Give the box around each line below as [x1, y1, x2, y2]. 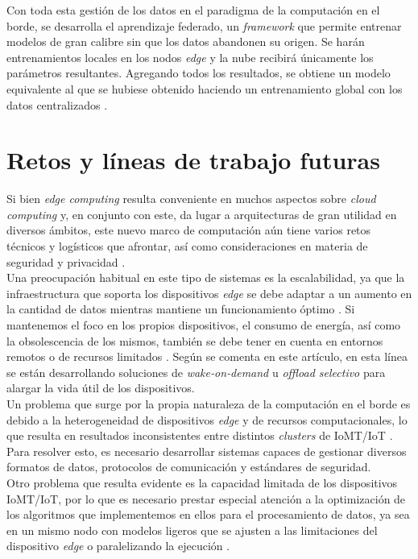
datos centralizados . [6, 96, 108, 113]
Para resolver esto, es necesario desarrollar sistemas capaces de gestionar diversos [6, 442, 407, 459]
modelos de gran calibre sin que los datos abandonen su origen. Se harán [6, 33, 365, 50]
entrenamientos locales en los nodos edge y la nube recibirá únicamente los [6, 48, 374, 65]
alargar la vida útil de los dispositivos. [6, 379, 195, 396]
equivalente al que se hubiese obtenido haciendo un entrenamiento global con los [6, 80, 403, 97]
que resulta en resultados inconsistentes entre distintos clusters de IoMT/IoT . [6, 427, 393, 444]
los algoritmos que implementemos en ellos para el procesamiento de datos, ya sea [6, 506, 410, 523]
